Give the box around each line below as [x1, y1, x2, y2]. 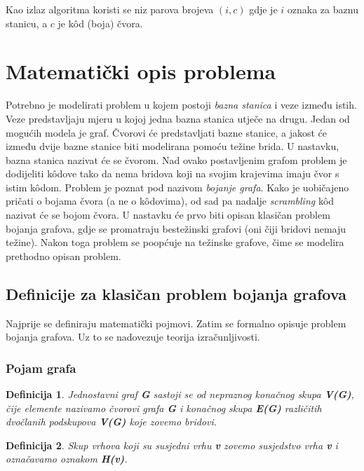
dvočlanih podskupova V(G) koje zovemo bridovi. [6, 414, 217, 429]
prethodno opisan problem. [6, 248, 121, 263]
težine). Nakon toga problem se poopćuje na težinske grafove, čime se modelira [6, 235, 344, 250]
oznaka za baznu [287, 2, 358, 16]
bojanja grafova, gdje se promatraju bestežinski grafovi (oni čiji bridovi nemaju [6, 221, 346, 235]
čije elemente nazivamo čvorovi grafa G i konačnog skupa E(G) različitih [6, 400, 322, 415]
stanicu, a [6, 15, 48, 30]
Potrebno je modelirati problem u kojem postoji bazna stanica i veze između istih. [6, 97, 357, 112]
